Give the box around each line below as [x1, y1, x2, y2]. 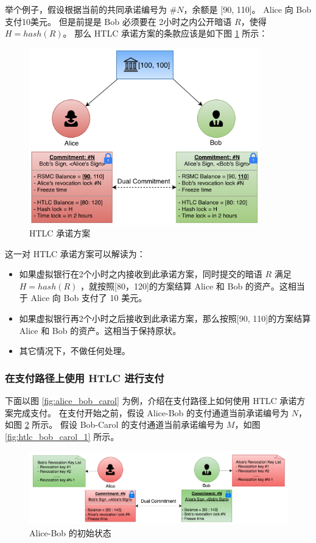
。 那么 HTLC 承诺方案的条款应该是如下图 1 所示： [63, 27, 268, 40]
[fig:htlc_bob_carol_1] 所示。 [5, 430, 119, 442]
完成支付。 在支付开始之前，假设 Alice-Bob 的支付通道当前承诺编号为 [13, 406, 289, 419]
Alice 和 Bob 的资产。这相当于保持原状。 [19, 324, 181, 336]
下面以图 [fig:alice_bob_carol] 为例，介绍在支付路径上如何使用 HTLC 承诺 [5, 394, 297, 407]
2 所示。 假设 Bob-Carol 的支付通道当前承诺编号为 [24, 418, 224, 431]
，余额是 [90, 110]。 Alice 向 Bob [183, 3, 311, 15]
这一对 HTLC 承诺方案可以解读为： [5, 247, 146, 260]
